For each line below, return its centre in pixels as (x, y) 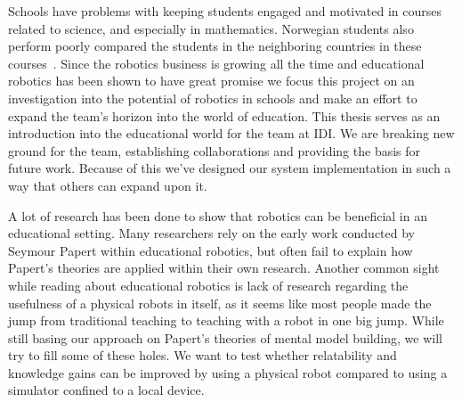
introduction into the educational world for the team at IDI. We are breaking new (231, 133)
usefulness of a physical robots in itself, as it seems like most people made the (220, 303)
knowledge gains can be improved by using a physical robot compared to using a (228, 372)
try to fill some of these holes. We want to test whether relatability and (203, 355)
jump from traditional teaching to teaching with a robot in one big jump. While (226, 320)
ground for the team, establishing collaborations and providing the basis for (215, 150)
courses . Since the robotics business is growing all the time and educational (216, 63)
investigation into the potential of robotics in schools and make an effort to (213, 98)
